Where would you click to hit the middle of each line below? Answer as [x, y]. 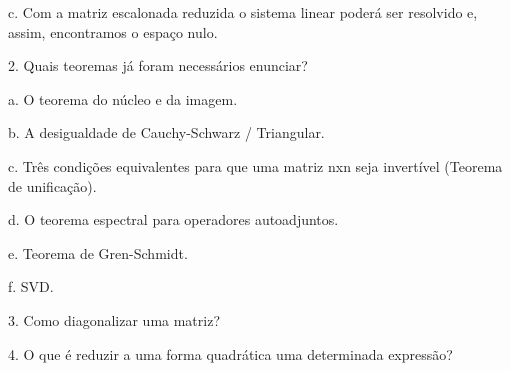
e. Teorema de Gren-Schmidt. [98, 252]
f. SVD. [31, 286]
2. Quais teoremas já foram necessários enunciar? [158, 65]
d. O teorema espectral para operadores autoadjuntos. [173, 219]
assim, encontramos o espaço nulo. [113, 31]
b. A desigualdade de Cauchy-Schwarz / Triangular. [166, 132]
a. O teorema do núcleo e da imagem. [123, 98]
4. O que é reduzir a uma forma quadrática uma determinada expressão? [230, 353]
